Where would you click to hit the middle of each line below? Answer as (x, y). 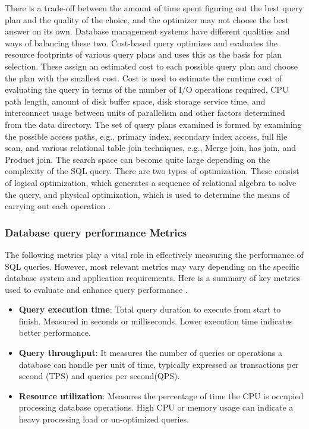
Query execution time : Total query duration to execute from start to (150, 309)
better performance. (55, 332)
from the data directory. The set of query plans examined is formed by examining (153, 124)
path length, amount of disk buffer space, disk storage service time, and (135, 101)
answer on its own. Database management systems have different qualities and (147, 31)
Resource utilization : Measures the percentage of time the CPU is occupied (161, 395)
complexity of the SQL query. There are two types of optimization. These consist (152, 171)
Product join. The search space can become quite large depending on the (138, 159)
